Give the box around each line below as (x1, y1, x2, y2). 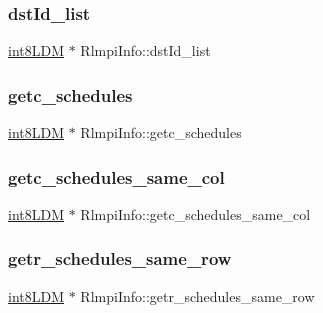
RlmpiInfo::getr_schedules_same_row (80, 285, 315, 306)
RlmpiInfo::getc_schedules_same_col (80, 203, 311, 224)
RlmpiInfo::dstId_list (80, 40, 211, 61)
